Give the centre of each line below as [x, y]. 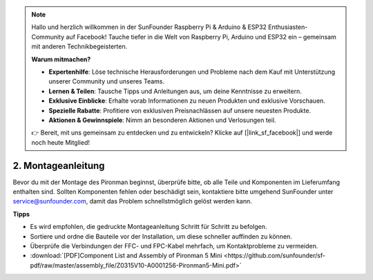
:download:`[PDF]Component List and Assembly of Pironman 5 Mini [126, 256]
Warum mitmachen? [61, 59]
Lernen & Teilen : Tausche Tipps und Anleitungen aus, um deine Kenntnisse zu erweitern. [175, 91]
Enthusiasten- [288, 27]
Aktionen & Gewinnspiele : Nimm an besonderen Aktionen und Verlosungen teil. [162, 120]
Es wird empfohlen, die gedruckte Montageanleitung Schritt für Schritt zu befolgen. [149, 227]
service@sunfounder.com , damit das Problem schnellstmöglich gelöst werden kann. [132, 201]
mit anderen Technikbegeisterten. [79, 47]
